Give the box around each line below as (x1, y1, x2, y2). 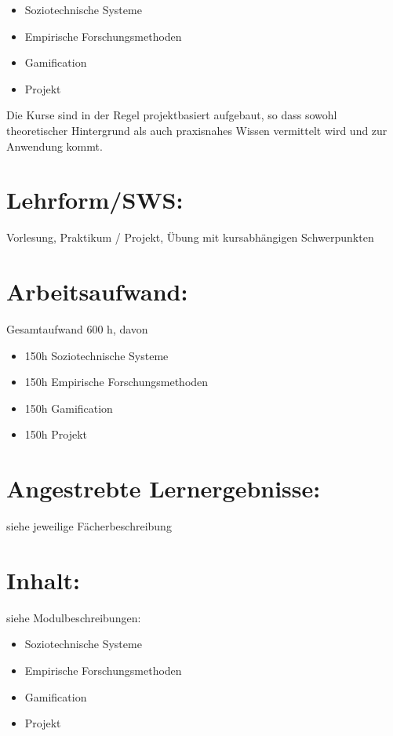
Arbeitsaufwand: (6, 275, 188, 308)
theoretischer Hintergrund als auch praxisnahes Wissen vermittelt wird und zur (6, 122, 388, 138)
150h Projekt (24, 426, 87, 443)
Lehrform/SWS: (6, 184, 184, 216)
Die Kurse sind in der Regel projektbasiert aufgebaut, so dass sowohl (6, 107, 337, 123)
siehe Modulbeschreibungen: (6, 609, 141, 625)
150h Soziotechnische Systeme (24, 347, 169, 363)
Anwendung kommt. (6, 137, 103, 154)
